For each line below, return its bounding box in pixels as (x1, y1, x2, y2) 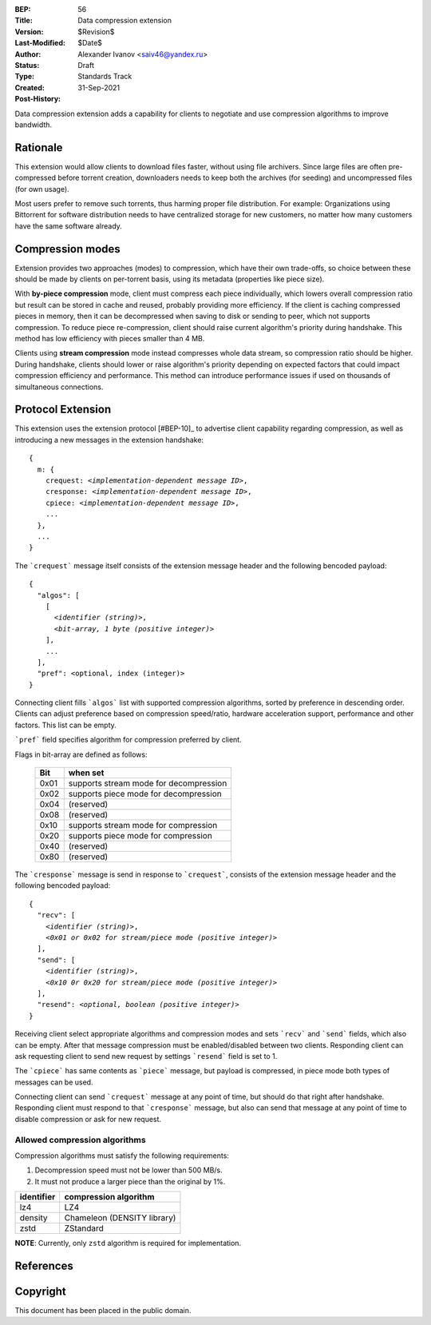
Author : (14, 49, 42, 59)
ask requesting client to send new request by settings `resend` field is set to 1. (14, 1051, 278, 1060)
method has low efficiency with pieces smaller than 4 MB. (14, 334, 205, 344)
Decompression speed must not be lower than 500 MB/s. (34, 1165, 223, 1175)
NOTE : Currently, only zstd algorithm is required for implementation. (14, 1239, 242, 1248)
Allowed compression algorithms (14, 1134, 147, 1145)
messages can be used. (14, 1077, 93, 1087)
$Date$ (77, 38, 103, 48)
